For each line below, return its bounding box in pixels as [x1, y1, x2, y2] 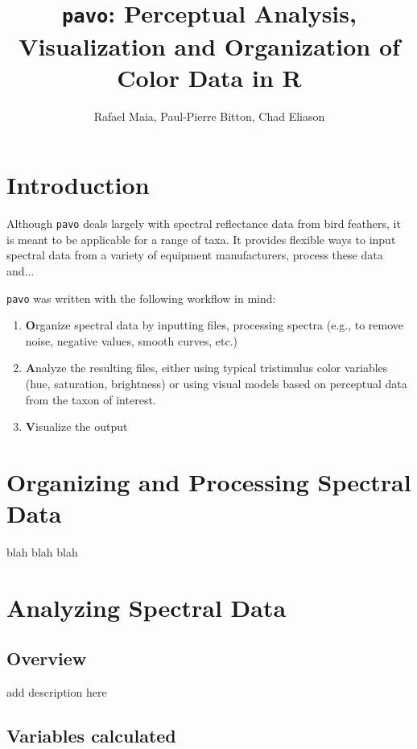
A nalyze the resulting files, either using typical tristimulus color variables [25, 359, 388, 376]
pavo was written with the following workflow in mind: [6, 289, 276, 306]
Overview [6, 646, 87, 671]
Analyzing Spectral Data [6, 590, 287, 623]
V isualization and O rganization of [19, 29, 400, 62]
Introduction [6, 168, 150, 201]
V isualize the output [25, 418, 128, 435]
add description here [6, 684, 107, 701]
